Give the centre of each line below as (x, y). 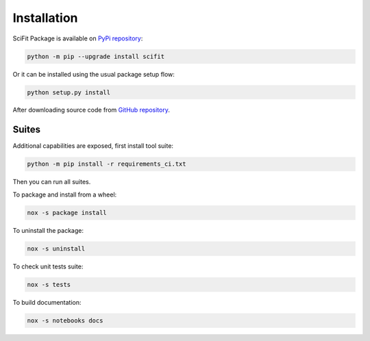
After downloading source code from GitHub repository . (91, 110)
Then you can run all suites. (52, 182)
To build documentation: (47, 302)
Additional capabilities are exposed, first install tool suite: (93, 146)
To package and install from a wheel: (65, 194)
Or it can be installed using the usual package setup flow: (94, 74)
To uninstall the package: (48, 230)
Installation (45, 18)
